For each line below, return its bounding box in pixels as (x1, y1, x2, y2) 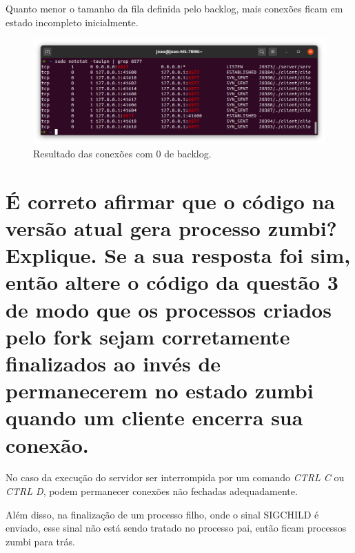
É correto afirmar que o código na (6, 186, 336, 215)
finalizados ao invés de (6, 349, 221, 377)
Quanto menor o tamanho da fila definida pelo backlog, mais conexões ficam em (6, 1, 343, 15)
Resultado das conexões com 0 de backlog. (33, 146, 212, 161)
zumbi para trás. (6, 534, 75, 548)
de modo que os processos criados (6, 295, 332, 323)
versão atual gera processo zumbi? (6, 214, 337, 242)
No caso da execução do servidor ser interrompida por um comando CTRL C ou (6, 470, 345, 485)
